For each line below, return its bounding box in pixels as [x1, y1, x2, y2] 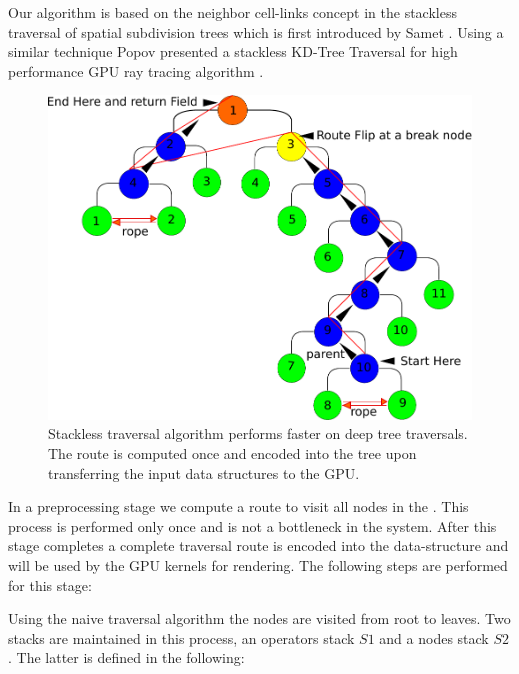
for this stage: [8, 574, 92, 595]
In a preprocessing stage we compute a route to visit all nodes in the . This [8, 496, 469, 517]
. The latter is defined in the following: [8, 647, 245, 668]
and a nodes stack [379, 627, 489, 648]
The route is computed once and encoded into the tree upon [48, 443, 417, 464]
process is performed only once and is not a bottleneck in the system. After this [8, 515, 497, 536]
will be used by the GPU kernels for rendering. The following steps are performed [8, 555, 508, 576]
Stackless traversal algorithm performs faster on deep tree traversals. [48, 423, 468, 444]
